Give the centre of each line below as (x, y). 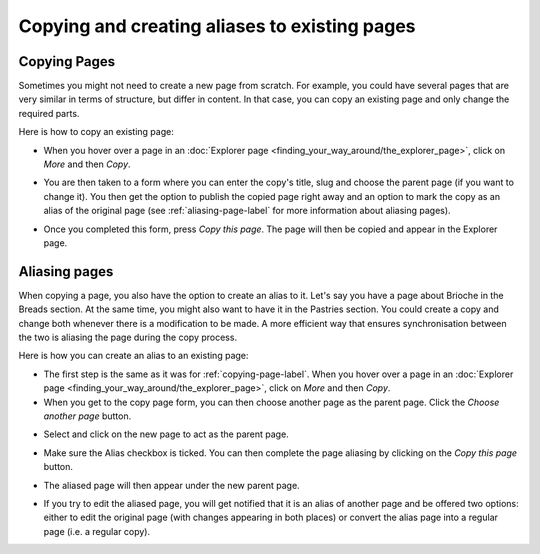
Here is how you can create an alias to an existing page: (133, 356)
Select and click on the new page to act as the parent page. (166, 434)
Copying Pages (66, 61)
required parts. (49, 113)
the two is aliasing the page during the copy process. (128, 337)
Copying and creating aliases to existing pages (217, 26)
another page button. (87, 416)
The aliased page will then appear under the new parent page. (171, 485)
